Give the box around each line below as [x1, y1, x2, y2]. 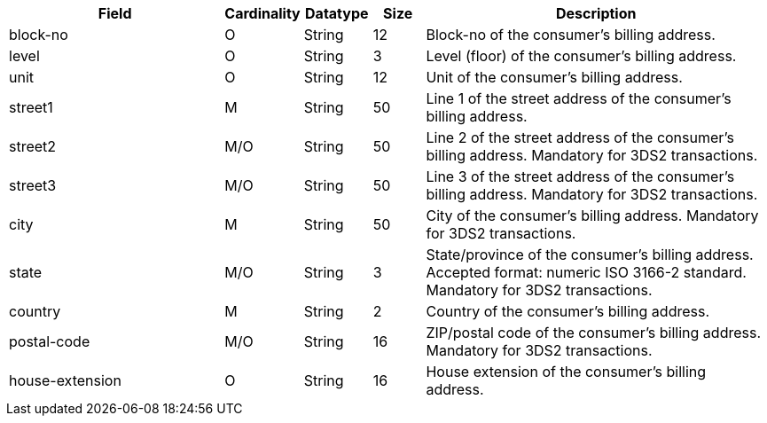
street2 [9, 137, 57, 155]
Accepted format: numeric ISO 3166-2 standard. [426, 263, 747, 281]
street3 [9, 176, 57, 194]
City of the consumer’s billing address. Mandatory [426, 207, 759, 224]
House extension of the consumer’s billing [426, 363, 707, 380]
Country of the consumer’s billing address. [426, 302, 710, 320]
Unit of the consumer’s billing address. [426, 68, 683, 86]
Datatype [305, 4, 369, 22]
